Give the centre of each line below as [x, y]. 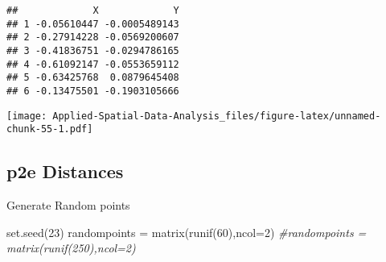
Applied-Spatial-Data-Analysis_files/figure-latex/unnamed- [217, 116]
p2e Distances [65, 171]
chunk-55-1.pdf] [50, 129]
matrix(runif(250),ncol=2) [71, 248]
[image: [27, 116]
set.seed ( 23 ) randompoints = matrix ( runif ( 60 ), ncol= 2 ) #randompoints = [187, 232]
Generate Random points [68, 205]
